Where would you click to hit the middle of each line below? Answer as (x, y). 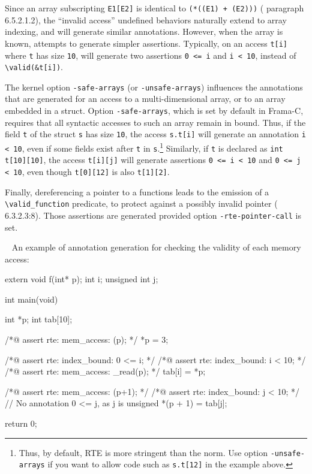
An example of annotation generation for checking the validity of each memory (156, 247)
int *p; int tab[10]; (39, 319)
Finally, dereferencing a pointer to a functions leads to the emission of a (137, 191)
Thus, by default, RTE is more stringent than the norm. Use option (143, 452)
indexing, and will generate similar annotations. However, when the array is (144, 31)
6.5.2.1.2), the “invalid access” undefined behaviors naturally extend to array (146, 19)
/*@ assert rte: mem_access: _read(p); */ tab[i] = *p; (105, 371)
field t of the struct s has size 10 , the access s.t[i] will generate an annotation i (155, 134)
